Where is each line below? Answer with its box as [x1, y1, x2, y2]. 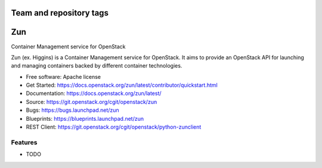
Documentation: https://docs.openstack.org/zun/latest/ [26, 90, 162, 97]
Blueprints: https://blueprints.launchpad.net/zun [26, 115, 144, 122]
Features [11, 138, 38, 146]
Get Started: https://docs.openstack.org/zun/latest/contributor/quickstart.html [26, 81, 218, 89]
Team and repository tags [11, 8, 109, 18]
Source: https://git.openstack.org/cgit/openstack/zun [26, 98, 157, 105]
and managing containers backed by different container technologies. [11, 62, 182, 69]
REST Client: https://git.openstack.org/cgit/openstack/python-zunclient [26, 123, 202, 131]
